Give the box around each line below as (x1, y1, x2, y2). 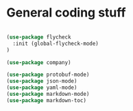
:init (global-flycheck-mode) (12, 40, 99, 47)
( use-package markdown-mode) (6, 91, 90, 98)
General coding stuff (6, 5, 126, 21)
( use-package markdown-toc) (6, 97, 87, 104)
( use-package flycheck (6, 33, 71, 41)
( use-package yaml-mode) (6, 84, 77, 91)
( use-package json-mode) (6, 78, 77, 85)
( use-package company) (6, 59, 71, 66)
